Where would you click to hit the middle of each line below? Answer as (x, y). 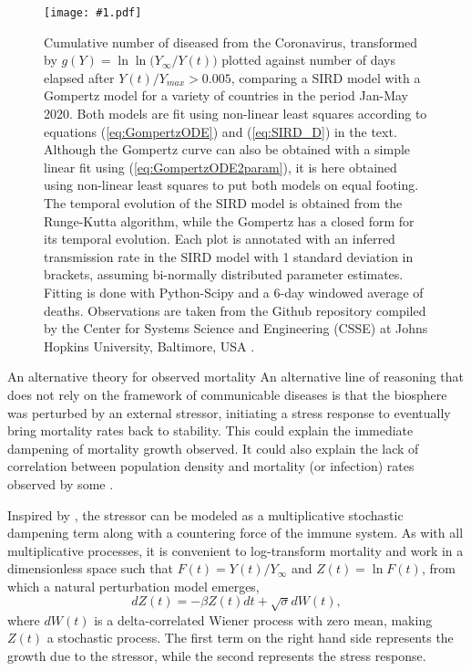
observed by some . (61, 483)
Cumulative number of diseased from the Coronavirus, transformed (231, 42)
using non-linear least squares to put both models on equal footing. (231, 185)
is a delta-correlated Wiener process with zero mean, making (263, 619)
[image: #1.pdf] (93, 13)
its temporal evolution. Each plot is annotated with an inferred (220, 239)
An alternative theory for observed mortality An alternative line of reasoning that (235, 377)
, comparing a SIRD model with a (326, 77)
